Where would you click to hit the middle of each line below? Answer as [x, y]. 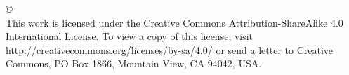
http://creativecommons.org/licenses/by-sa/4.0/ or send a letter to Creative [170, 49]
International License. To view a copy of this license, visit [130, 36]
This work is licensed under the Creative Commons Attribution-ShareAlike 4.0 [174, 22]
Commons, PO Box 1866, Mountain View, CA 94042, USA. [134, 63]
